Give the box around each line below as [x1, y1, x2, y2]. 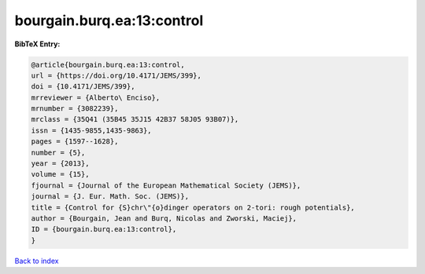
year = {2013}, [31, 159, 90, 168]
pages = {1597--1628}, [31, 137, 119, 146]
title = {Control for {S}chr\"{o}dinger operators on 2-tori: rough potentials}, [31, 203, 356, 212]
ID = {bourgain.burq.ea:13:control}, [31, 225, 177, 234]
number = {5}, [31, 148, 86, 157]
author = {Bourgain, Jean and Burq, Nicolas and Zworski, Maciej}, [31, 214, 297, 223]
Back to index [14, 256, 59, 265]
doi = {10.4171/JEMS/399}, [31, 82, 135, 91]
